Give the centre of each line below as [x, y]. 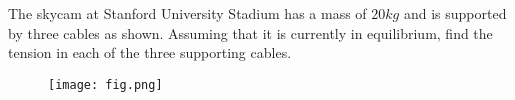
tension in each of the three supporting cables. [150, 52]
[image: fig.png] [105, 84]
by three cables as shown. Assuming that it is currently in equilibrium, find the [250, 32]
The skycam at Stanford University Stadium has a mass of [187, 13]
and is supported [455, 13]
